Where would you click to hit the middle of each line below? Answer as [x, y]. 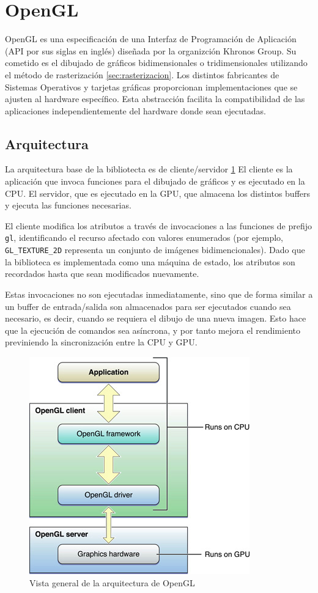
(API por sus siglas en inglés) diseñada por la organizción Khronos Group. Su [151, 50]
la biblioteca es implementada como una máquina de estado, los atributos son [150, 261]
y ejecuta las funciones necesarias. [68, 205]
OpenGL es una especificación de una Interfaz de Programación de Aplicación [151, 39]
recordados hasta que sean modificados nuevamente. [102, 274]
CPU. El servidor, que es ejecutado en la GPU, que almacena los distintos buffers [158, 193]
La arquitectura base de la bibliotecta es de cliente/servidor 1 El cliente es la [149, 169]
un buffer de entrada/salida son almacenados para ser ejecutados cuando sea [148, 306]
